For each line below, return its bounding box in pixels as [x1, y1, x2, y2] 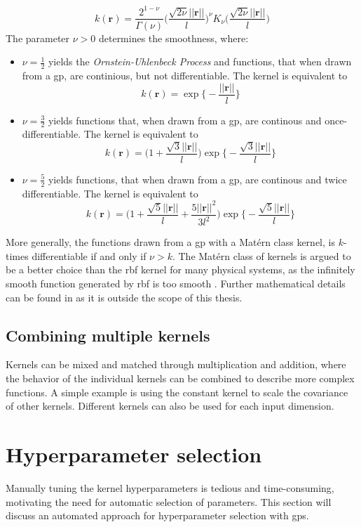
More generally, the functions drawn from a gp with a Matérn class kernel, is [6, 235, 335, 249]
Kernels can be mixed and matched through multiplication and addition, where [6, 357, 346, 372]
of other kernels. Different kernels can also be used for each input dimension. [6, 398, 334, 413]
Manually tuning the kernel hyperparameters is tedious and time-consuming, [6, 480, 334, 495]
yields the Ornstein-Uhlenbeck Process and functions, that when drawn [48, 54, 352, 69]
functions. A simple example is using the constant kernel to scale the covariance [6, 384, 348, 399]
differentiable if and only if [32, 248, 147, 263]
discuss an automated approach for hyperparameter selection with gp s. [6, 508, 309, 523]
